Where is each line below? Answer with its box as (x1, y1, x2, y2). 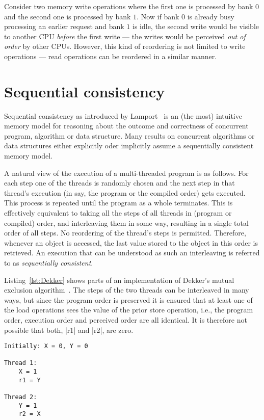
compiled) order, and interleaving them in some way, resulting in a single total (4, 217, 249, 228)
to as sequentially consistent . (4, 257, 93, 268)
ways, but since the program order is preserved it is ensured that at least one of (4, 294, 253, 305)
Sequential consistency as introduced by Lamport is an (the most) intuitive (4, 110, 242, 121)
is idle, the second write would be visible (133, 21, 259, 32)
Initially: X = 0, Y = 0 (4, 343, 88, 350)
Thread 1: (4, 359, 37, 367)
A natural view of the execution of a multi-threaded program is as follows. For (4, 167, 249, 178)
